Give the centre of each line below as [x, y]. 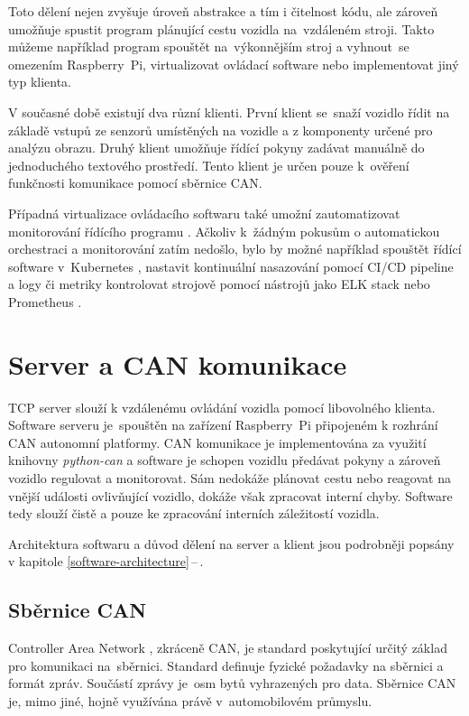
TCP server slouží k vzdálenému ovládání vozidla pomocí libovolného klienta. [222, 407]
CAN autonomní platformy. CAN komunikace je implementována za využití [217, 442]
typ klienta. [40, 82]
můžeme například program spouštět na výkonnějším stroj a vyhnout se [209, 46]
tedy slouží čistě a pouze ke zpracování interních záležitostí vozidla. [194, 513]
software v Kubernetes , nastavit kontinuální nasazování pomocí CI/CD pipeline [231, 266]
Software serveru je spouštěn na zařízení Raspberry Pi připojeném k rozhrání [223, 425]
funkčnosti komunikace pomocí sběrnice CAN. [135, 183]
